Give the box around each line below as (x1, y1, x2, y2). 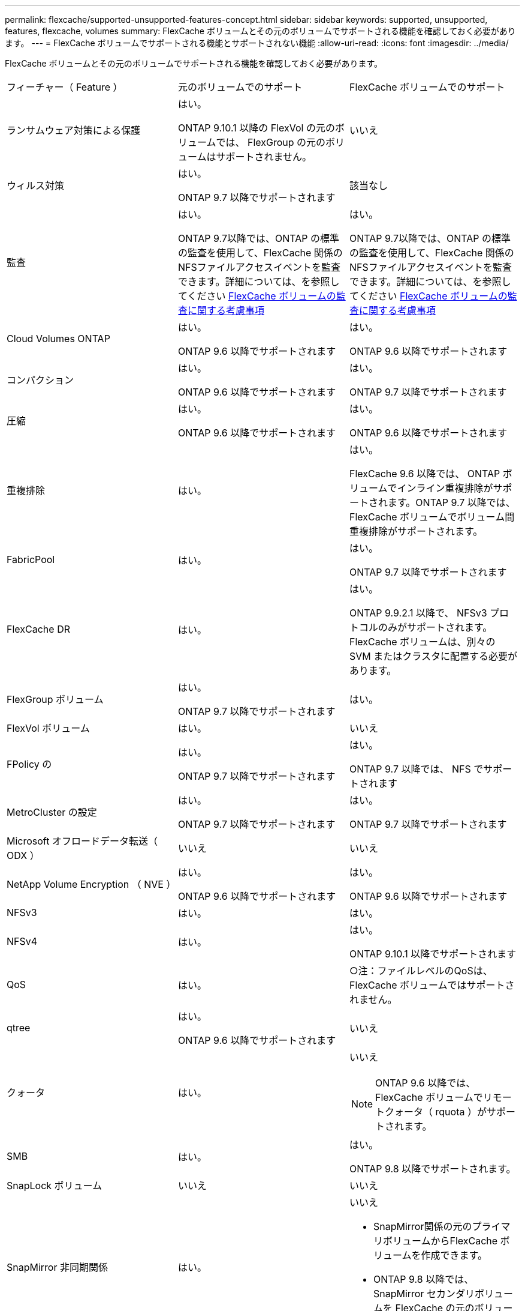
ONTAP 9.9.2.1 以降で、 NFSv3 (349, 607, 487, 619)
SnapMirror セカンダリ (373, 1288, 475, 1300)
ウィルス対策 (7, 179, 65, 191)
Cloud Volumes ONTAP (7, 333, 110, 345)
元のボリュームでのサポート (177, 81, 303, 93)
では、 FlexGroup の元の (216, 136, 326, 148)
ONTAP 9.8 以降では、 (373, 1273, 474, 1285)
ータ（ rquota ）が (404, 1106, 487, 1118)
